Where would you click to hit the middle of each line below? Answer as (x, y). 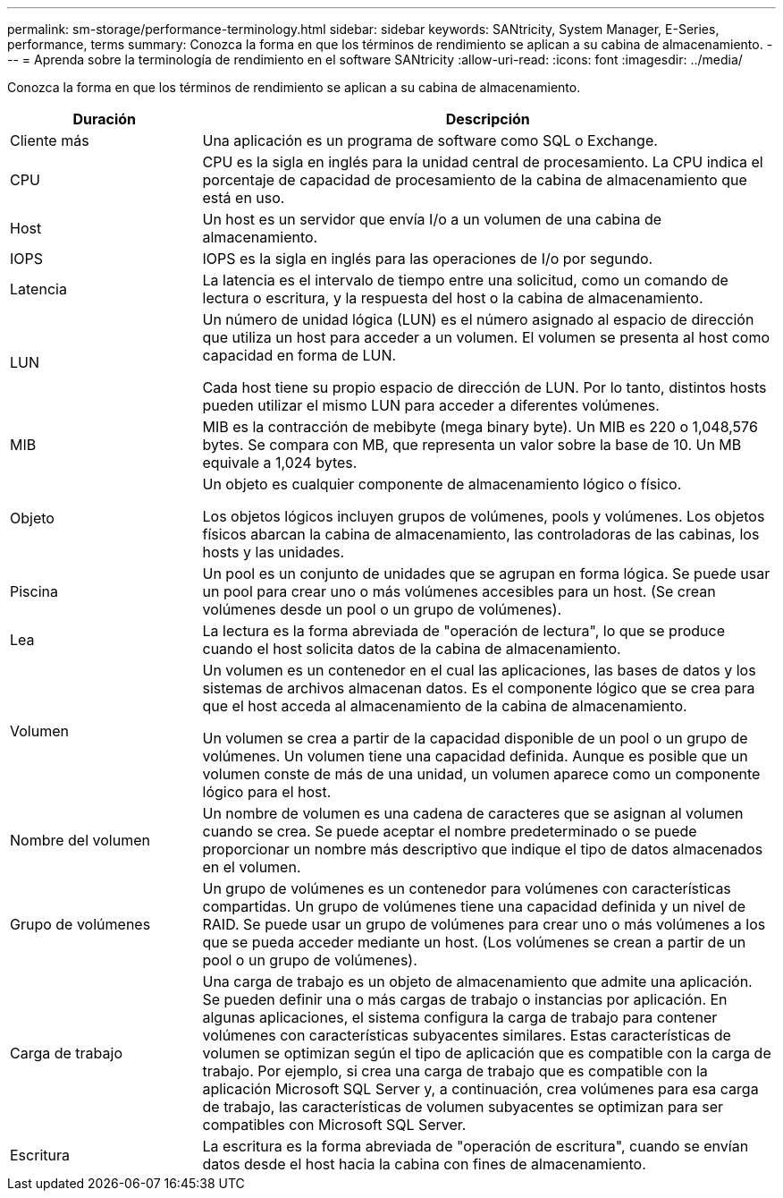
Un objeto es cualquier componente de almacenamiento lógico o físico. (442, 484)
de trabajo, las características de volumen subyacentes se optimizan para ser (463, 1107)
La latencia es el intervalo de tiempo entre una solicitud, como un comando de (465, 280)
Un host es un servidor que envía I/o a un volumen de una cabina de (432, 219)
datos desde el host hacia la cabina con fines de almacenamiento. (424, 1164)
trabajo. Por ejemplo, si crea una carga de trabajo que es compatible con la (455, 1071)
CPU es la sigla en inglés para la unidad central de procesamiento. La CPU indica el (483, 162)
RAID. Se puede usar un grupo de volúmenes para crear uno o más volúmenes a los (484, 924)
